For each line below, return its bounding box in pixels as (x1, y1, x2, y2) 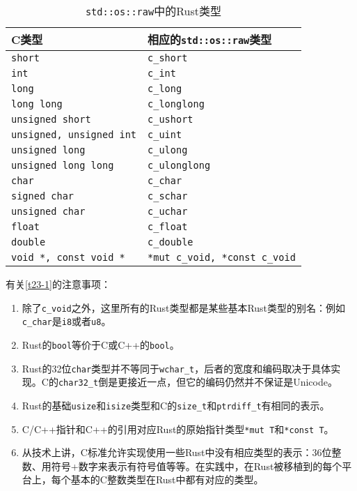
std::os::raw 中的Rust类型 (85, 3, 221, 19)
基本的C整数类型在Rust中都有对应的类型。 (70, 472, 264, 487)
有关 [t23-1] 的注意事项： (6, 277, 111, 291)
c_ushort (148, 114, 193, 125)
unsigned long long (11, 160, 114, 171)
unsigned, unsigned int (11, 129, 137, 140)
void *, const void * (11, 252, 125, 263)
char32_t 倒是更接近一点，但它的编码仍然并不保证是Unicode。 (58, 375, 338, 389)
